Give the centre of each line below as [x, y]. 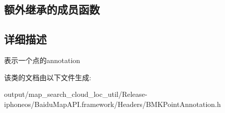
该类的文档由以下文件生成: [48, 77]
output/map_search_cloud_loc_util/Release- [76, 94]
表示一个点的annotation [42, 60]
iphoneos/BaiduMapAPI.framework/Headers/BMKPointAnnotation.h [113, 104]
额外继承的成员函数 [52, 9]
